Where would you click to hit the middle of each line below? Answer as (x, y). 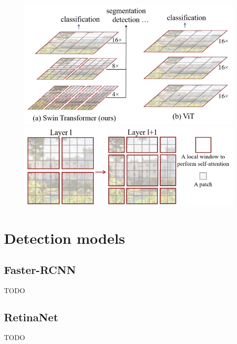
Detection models (65, 238)
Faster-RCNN (40, 269)
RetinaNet (31, 317)
